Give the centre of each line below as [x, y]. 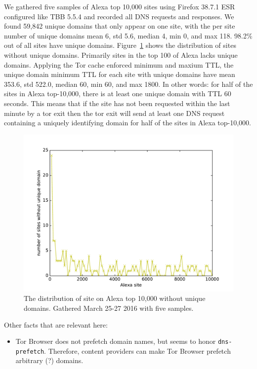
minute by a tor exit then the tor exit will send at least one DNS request [114, 113]
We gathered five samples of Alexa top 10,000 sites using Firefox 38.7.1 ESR [120, 6]
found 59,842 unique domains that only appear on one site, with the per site [120, 26]
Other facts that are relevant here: [56, 324]
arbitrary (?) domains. [49, 360]
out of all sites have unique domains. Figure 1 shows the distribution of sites [120, 45]
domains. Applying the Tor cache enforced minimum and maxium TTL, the [119, 64]
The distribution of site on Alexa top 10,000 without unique [115, 298]
